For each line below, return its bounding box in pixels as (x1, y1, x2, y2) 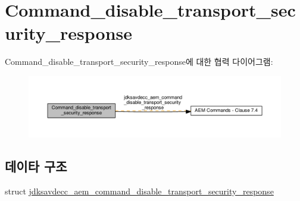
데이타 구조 (5, 157, 67, 175)
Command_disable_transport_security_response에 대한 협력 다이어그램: (5, 55, 273, 68)
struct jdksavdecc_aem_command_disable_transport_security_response (5, 185, 274, 197)
